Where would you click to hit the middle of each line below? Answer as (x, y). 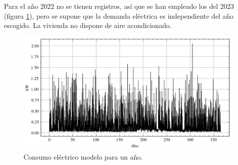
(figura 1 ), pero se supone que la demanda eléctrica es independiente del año (119, 15)
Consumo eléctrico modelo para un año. (83, 156)
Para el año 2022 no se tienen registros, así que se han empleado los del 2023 (119, 6)
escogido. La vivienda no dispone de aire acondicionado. (88, 25)
